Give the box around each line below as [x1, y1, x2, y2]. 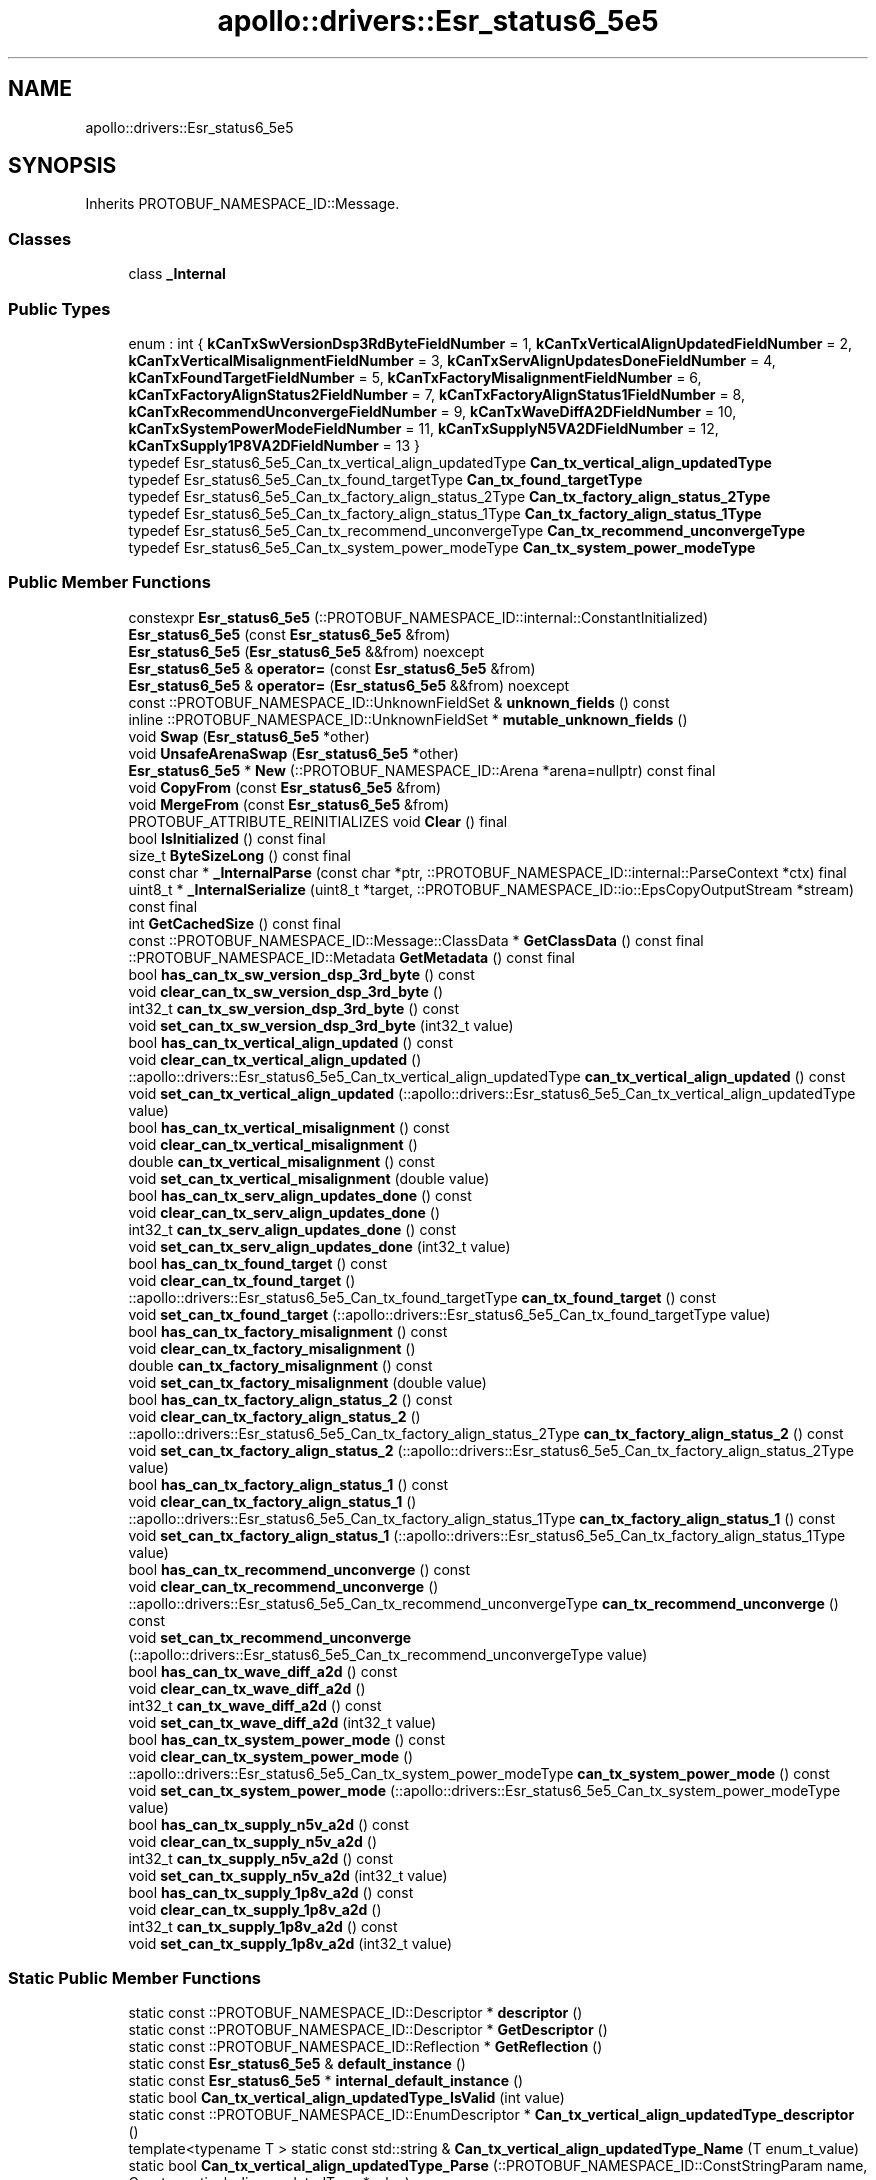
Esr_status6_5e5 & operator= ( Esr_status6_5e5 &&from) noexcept [128, 676, 570, 694]
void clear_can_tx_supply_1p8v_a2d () [128, 1900, 382, 1918]
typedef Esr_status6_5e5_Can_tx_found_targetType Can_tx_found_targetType [128, 470, 643, 488]
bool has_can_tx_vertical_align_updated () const [128, 1033, 454, 1051]
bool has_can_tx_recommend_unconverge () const [128, 1560, 471, 1578]
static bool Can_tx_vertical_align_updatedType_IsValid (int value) [128, 2089, 565, 2107]
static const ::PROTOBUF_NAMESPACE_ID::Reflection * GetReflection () [128, 2038, 603, 2056]
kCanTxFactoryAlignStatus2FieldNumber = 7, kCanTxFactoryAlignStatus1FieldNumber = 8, [128, 385, 745, 403]
